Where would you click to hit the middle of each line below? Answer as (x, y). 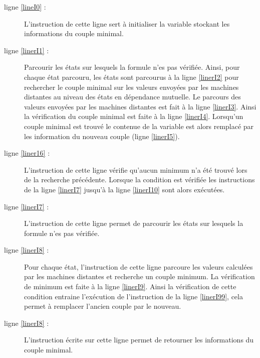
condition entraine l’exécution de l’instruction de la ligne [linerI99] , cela (134, 296)
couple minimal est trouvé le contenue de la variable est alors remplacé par (139, 126)
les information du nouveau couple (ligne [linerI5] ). (102, 136)
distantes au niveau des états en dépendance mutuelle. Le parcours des (133, 97)
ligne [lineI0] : (25, 7)
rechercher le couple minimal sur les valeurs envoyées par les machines (132, 87)
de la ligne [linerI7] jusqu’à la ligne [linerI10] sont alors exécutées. (124, 189)
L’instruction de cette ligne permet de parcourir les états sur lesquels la (134, 223)
